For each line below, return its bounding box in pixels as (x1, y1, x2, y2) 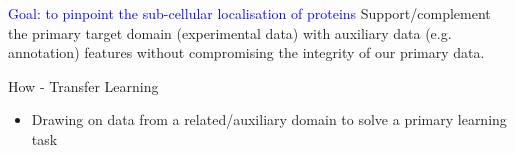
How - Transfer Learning (8, 75, 159, 96)
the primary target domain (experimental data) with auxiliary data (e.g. (8, 22, 452, 43)
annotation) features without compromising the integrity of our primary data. (8, 42, 485, 63)
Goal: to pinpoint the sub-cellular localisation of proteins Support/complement (8, 3, 491, 23)
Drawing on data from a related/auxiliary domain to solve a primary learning (31, 109, 507, 130)
